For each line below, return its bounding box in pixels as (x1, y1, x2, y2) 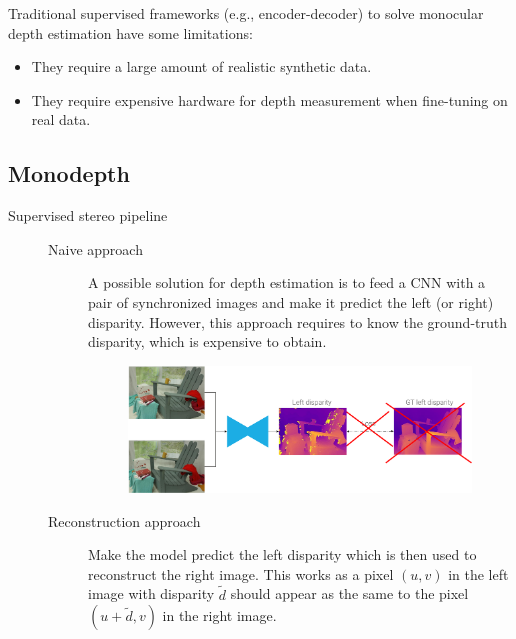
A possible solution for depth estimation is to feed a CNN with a (88, 272, 486, 293)
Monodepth (8, 158, 130, 189)
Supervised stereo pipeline (8, 205, 168, 226)
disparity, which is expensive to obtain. (88, 331, 327, 352)
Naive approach (48, 238, 143, 259)
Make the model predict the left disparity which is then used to (88, 544, 477, 565)
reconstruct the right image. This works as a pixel (88, 563, 394, 584)
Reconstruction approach (48, 510, 201, 531)
